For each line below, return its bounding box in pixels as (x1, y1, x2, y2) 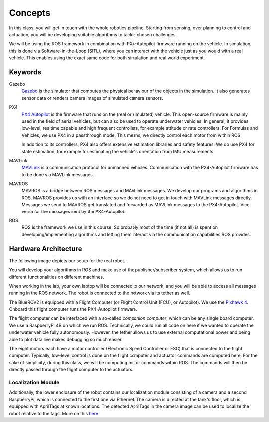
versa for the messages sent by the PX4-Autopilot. (21, 209, 126, 214)
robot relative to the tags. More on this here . (9, 410, 100, 416)
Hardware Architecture (9, 244, 82, 253)
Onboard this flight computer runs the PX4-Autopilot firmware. (9, 306, 137, 312)
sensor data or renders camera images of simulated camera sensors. (21, 95, 164, 101)
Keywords (9, 68, 42, 76)
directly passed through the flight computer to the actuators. (9, 367, 134, 373)
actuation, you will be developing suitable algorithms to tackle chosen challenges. (9, 31, 177, 37)
